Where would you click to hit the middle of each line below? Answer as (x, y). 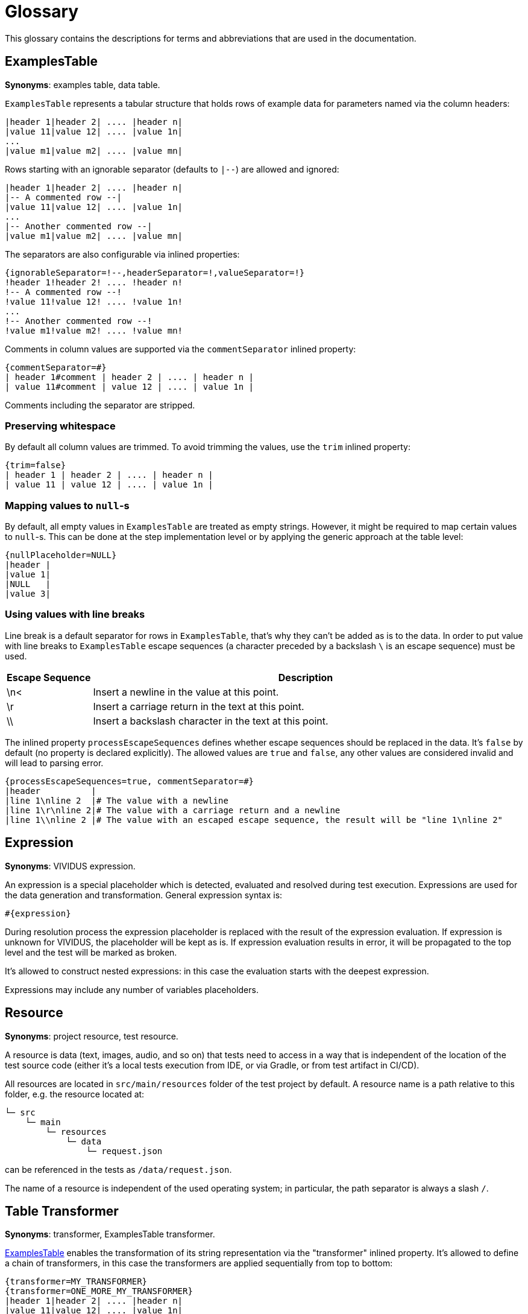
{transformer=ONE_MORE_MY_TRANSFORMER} (99, 1291)
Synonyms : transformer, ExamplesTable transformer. (110, 1234)
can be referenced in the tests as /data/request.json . (118, 1169)
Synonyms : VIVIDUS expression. (70, 866)
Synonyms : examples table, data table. (83, 84)
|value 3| (28, 594)
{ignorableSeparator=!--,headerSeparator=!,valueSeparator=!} (155, 272)
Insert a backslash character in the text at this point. (211, 721)
